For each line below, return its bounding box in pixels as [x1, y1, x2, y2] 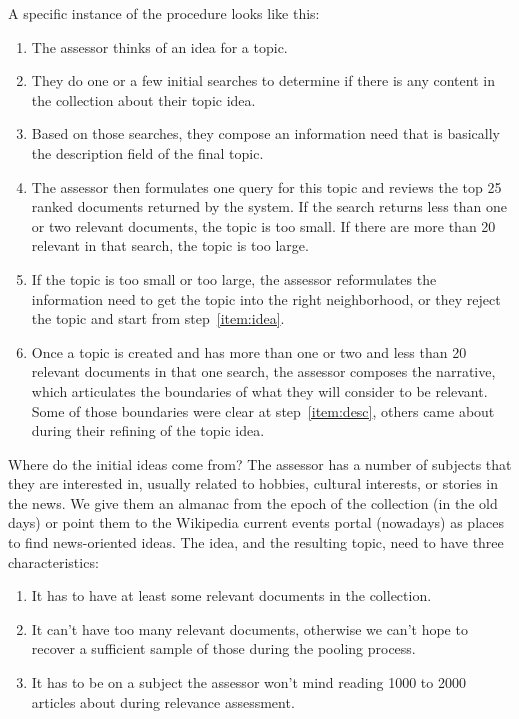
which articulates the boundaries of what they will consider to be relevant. [31, 380, 488, 401]
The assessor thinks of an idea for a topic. [31, 36, 288, 57]
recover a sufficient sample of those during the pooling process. [31, 638, 416, 659]
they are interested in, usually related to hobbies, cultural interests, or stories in [8, 473, 499, 494]
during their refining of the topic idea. [31, 420, 265, 441]
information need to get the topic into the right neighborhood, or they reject [31, 288, 501, 309]
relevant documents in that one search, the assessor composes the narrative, [31, 361, 496, 382]
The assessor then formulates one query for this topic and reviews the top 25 [31, 176, 502, 197]
